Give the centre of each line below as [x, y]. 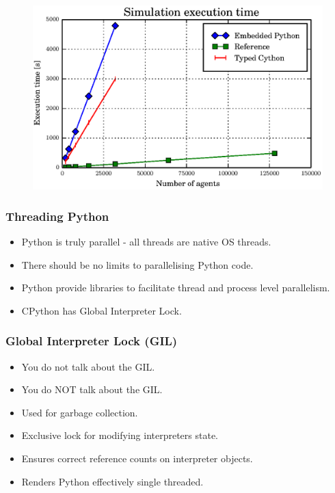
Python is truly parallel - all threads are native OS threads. [146, 241]
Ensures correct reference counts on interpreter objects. [137, 458]
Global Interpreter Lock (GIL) [92, 341]
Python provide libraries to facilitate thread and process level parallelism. [176, 288]
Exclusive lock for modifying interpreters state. [120, 435]
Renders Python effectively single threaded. [112, 481]
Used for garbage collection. [80, 412]
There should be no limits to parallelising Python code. [137, 264]
